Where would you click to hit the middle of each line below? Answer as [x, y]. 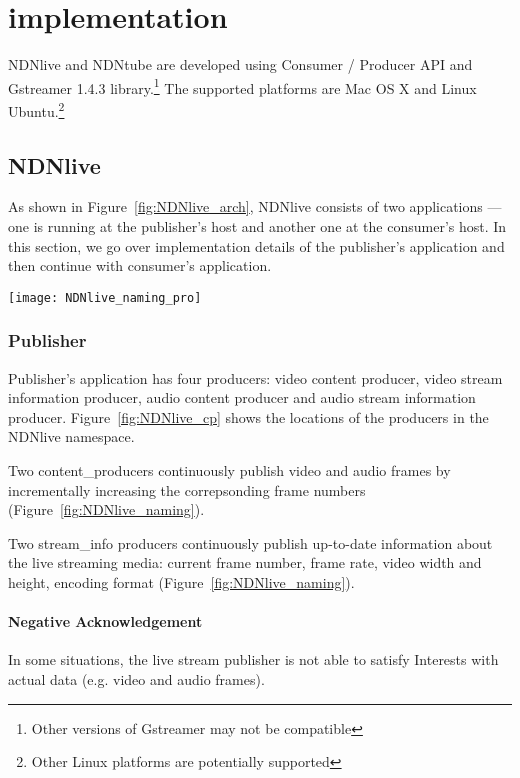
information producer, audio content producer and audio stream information [242, 397]
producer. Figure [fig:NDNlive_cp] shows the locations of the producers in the [248, 416]
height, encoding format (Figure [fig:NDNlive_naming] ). [181, 582]
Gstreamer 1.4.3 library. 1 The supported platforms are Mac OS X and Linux [242, 86]
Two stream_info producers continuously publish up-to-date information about [250, 542]
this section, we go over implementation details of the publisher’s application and [256, 245]
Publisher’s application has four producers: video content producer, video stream [255, 377]
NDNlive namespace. [71, 436]
